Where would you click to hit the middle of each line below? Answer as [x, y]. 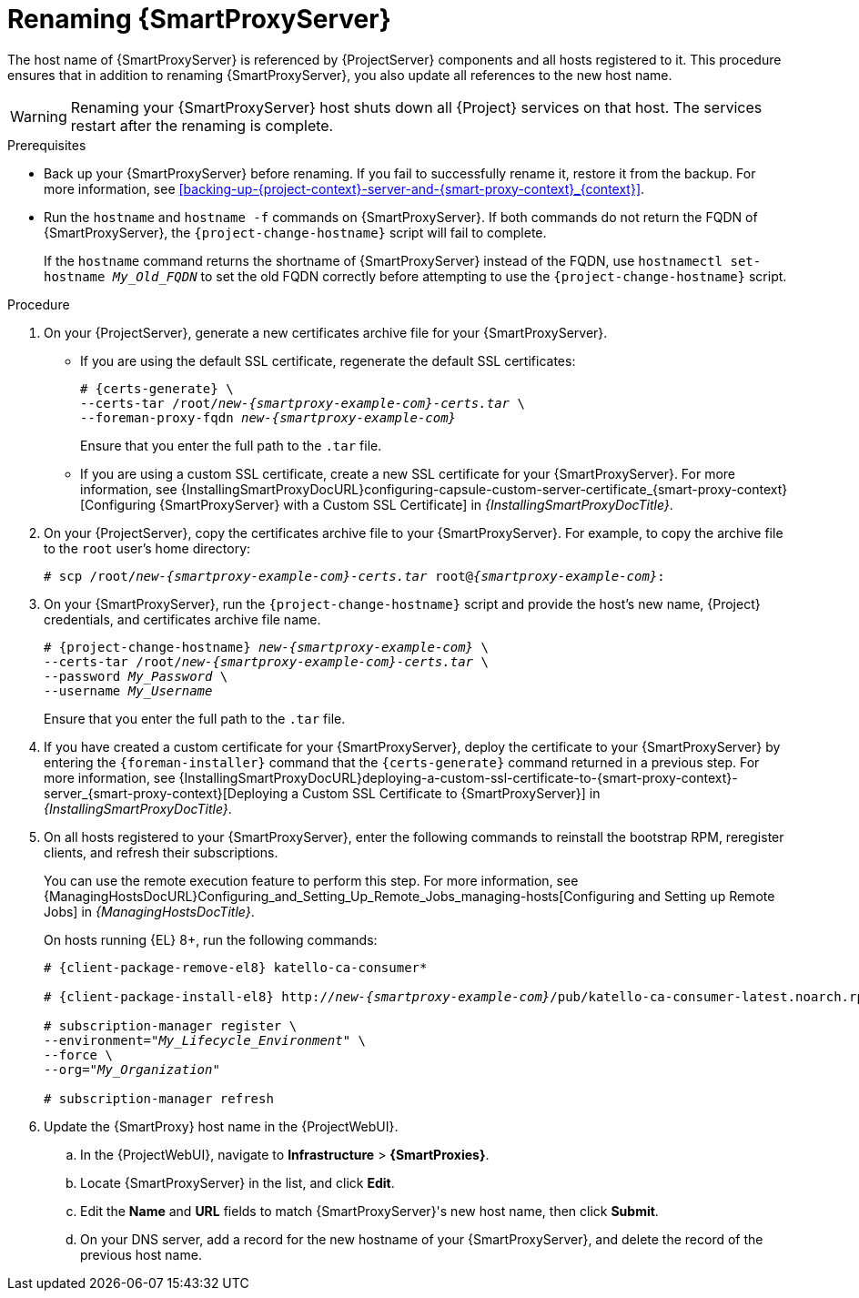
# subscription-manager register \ [171, 1025]
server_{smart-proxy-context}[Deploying [166, 793]
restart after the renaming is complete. [202, 125]
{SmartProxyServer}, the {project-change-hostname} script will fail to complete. [295, 232]
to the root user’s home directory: [147, 548]
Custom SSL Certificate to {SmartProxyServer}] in [451, 793]
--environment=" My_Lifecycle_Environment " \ [205, 1040]
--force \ [78, 1055]
